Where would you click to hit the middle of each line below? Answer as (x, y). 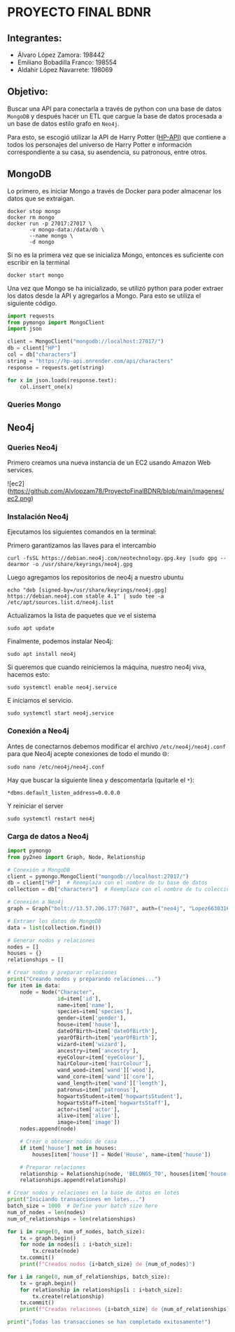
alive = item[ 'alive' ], (88, 1116)
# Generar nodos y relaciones (51, 940)
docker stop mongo (34, 211)
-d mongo (42, 242)
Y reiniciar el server (35, 806)
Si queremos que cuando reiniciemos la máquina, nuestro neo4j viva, (107, 667)
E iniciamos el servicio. (40, 701)
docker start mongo (36, 275)
